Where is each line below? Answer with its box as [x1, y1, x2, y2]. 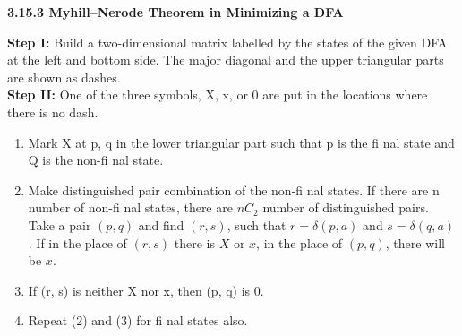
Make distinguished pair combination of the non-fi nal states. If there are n [28, 180, 440, 199]
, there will [385, 233, 445, 252]
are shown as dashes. [7, 67, 121, 86]
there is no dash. [7, 102, 98, 121]
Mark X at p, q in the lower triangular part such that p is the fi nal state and [28, 133, 455, 151]
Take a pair [28, 215, 91, 234]
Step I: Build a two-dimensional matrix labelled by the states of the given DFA [7, 32, 448, 51]
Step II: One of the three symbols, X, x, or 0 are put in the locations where [7, 85, 428, 104]
